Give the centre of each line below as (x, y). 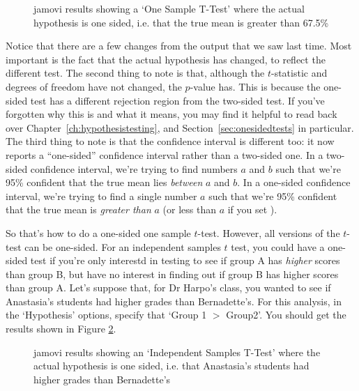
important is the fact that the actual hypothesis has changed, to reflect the (166, 59)
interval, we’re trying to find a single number (101, 195)
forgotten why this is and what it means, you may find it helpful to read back (171, 114)
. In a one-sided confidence (294, 182)
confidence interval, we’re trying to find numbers (134, 168)
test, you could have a (278, 246)
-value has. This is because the (255, 86)
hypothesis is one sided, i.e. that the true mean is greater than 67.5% (181, 22)
